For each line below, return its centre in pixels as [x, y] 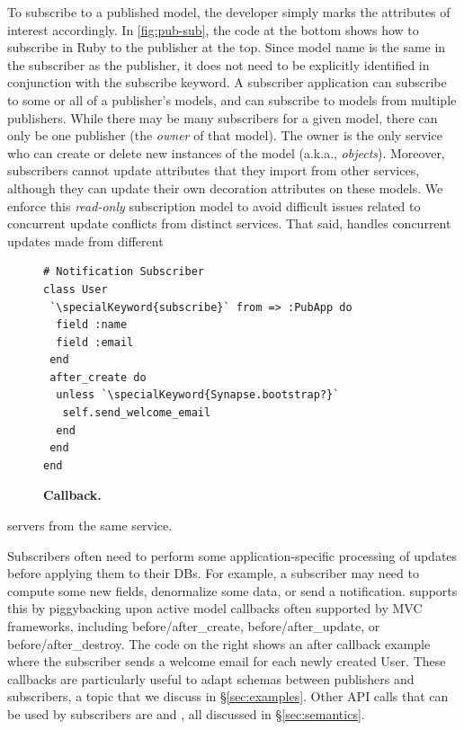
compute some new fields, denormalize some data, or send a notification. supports [232, 590]
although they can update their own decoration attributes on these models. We [225, 187]
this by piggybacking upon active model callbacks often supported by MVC [215, 608]
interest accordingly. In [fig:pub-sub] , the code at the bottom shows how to [213, 29]
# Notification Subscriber [124, 272]
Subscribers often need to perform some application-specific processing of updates [232, 555]
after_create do [98, 377]
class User [76, 289]
